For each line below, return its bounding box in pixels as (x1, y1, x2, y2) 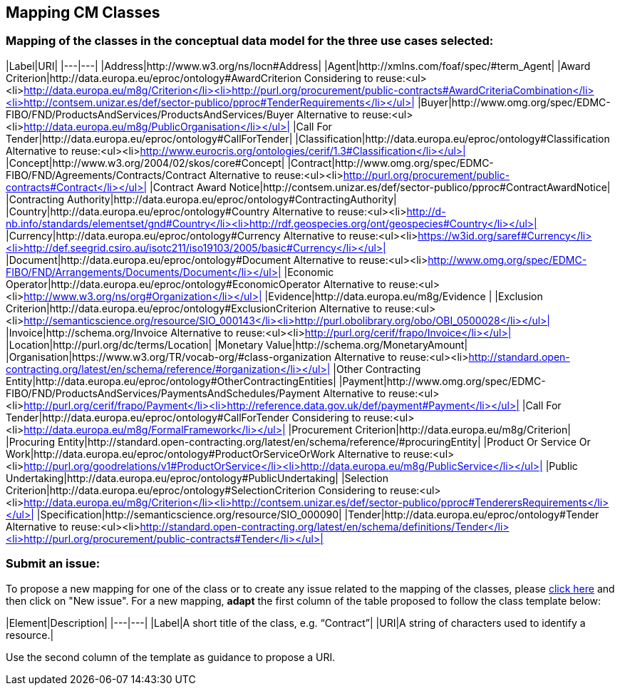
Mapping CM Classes (6, 4, 160, 21)
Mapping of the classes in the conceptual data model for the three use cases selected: (6, 34, 494, 48)
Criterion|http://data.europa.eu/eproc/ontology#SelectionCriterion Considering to (6, 483, 388, 496)
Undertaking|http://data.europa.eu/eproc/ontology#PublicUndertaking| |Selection (6, 471, 388, 484)
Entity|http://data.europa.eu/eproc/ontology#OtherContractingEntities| (6, 374, 336, 387)
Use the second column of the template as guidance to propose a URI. (6, 650, 336, 663)
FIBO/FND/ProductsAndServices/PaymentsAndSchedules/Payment (6, 387, 321, 399)
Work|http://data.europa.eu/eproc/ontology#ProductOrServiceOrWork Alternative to (6, 447, 401, 460)
